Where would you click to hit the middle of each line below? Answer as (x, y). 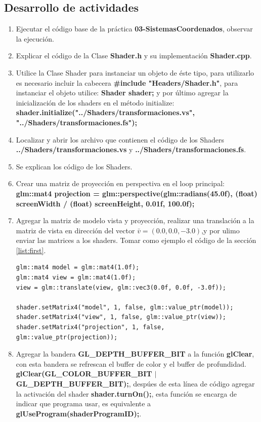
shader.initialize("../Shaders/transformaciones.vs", (105, 112)
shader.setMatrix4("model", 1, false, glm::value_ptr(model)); (125, 307)
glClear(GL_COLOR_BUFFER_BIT (84, 374)
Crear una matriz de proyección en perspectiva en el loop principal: (120, 183)
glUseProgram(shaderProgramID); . (79, 413)
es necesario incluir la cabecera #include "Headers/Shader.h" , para (127, 82)
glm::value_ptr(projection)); (67, 337)
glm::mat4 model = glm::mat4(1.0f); (78, 268)
